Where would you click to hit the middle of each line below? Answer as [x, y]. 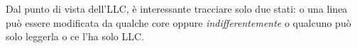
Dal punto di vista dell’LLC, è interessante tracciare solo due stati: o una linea [177, 8]
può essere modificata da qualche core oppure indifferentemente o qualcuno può [178, 22]
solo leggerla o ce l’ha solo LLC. [75, 36]
